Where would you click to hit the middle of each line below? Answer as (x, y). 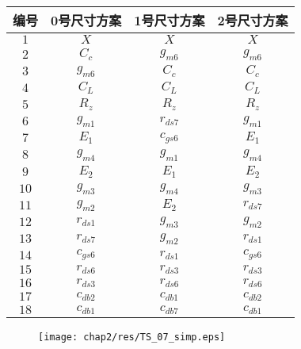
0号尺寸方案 (86, 20)
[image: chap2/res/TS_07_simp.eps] (132, 337)
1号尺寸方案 (170, 20)
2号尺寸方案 (253, 20)
